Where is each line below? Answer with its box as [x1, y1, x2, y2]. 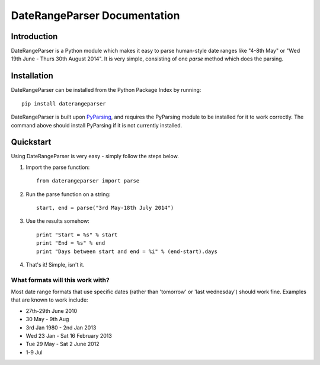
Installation [11, 71, 53, 81]
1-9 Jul [25, 348, 43, 356]
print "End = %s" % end [36, 240, 105, 246]
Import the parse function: [25, 164, 90, 171]
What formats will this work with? [11, 276, 110, 284]
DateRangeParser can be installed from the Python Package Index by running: [11, 87, 201, 94]
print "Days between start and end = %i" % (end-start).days [36, 248, 217, 255]
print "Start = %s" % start [36, 231, 118, 238]
